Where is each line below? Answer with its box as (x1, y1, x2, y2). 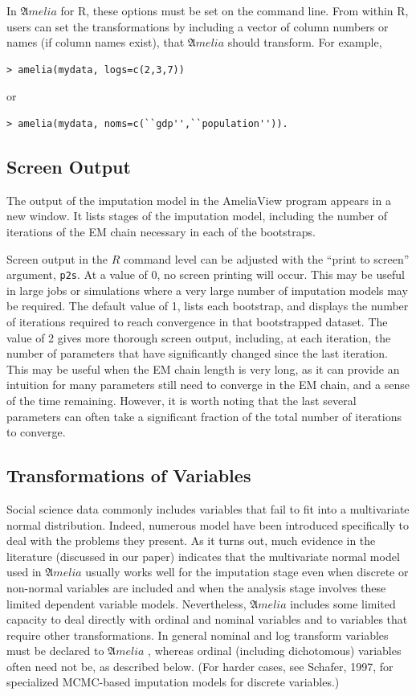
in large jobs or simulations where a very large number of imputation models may (6, 281, 408, 298)
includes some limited (290, 595, 396, 612)
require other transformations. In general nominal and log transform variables (6, 626, 389, 643)
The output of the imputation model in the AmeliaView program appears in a (6, 191, 391, 208)
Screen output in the (6, 250, 108, 267)
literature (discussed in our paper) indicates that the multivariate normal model (6, 547, 400, 564)
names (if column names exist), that (6, 34, 185, 51)
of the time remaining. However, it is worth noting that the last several (6, 391, 357, 408)
